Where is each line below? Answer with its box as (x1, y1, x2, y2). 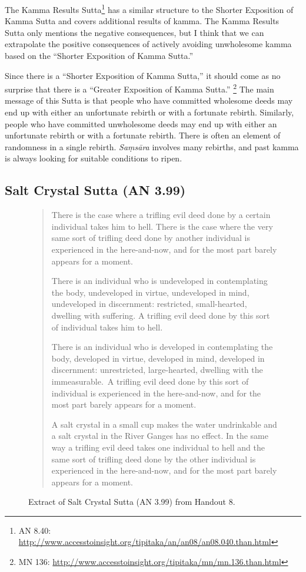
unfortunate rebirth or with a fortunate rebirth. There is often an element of (5, 129, 281, 141)
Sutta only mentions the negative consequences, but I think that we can (5, 26, 264, 38)
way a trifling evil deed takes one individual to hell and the (51, 441, 265, 453)
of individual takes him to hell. (51, 320, 163, 333)
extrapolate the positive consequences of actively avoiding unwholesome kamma (5, 38, 292, 50)
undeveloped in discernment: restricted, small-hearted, (51, 297, 247, 310)
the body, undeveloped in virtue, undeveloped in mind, (51, 286, 250, 298)
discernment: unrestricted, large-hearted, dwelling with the (51, 363, 263, 376)
